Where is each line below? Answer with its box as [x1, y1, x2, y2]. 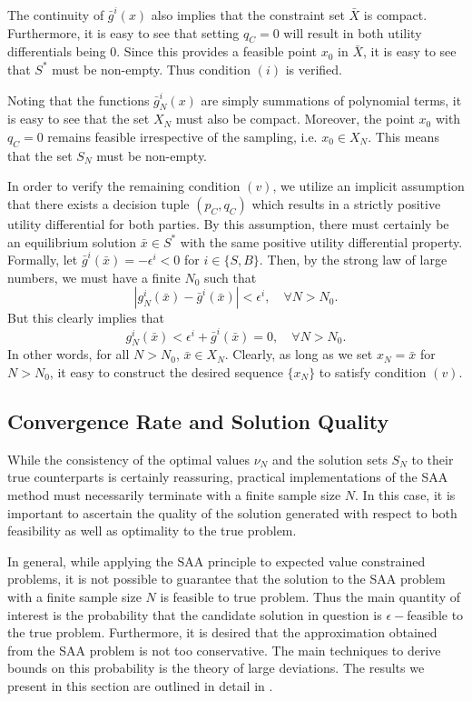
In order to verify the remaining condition [7, 176, 241, 195]
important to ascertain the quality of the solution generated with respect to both [7, 503, 457, 522]
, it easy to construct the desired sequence [49, 363, 283, 382]
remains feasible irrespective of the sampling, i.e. [47, 126, 318, 145]
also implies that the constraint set [151, 5, 345, 24]
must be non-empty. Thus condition [52, 59, 251, 78]
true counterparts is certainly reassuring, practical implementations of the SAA [7, 467, 448, 486]
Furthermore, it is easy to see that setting [7, 23, 240, 42]
